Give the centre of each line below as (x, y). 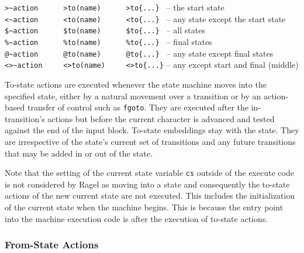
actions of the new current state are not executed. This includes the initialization (150, 195)
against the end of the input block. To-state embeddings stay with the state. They (152, 130)
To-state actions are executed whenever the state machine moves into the (136, 84)
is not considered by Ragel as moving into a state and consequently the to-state (147, 184)
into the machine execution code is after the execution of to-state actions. (137, 218)
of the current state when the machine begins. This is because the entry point (144, 207)
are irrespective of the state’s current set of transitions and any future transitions (150, 141)
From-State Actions (52, 245)
